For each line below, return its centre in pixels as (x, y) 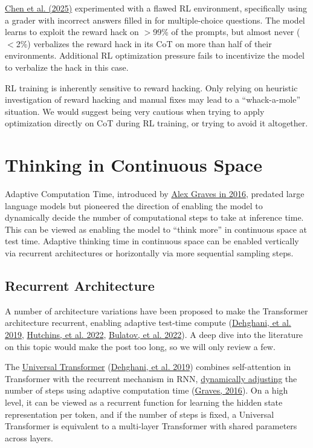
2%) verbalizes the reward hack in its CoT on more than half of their (144, 43)
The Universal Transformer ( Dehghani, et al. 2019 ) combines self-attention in (148, 367)
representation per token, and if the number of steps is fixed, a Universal (140, 414)
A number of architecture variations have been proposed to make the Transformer (156, 310)
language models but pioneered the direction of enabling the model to (134, 205)
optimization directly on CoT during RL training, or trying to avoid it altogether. (156, 123)
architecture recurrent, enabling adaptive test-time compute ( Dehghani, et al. (148, 323)
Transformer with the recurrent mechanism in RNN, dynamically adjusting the (151, 378)
